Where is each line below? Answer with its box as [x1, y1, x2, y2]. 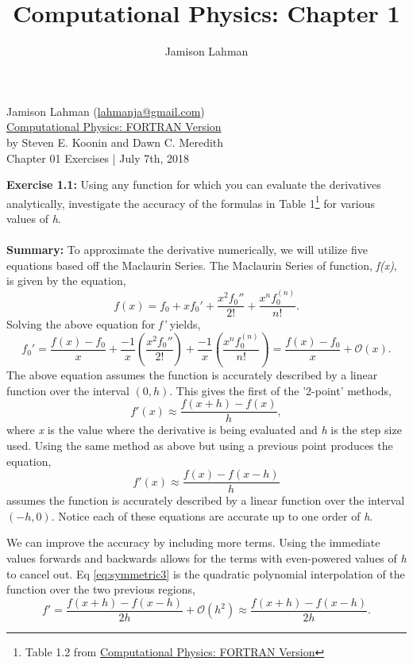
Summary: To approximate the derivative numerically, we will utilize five [6, 241, 368, 258]
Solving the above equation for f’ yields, [6, 316, 201, 332]
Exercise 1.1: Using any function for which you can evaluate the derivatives [6, 176, 381, 193]
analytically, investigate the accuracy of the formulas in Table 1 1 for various [6, 192, 375, 211]
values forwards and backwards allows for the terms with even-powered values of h [6, 550, 407, 567]
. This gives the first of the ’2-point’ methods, [169, 382, 392, 398]
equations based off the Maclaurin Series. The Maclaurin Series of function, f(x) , [6, 256, 397, 273]
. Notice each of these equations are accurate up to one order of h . [51, 507, 373, 524]
